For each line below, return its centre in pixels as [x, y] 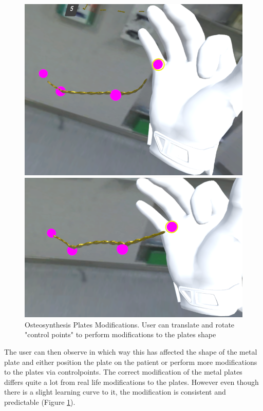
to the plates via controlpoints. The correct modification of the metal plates [123, 372]
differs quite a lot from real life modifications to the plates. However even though [131, 382]
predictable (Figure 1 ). [40, 402]
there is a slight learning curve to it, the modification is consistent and [115, 392]
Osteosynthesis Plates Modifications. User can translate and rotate [130, 324]
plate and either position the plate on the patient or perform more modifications [131, 362]
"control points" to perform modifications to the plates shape [120, 334]
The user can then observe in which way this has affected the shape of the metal [131, 351]
